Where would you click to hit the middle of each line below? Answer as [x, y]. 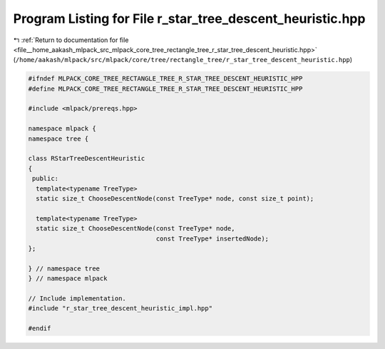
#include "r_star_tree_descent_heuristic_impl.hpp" [120, 308]
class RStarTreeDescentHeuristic [87, 158]
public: [46, 179]
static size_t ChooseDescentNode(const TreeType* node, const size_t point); [175, 199]
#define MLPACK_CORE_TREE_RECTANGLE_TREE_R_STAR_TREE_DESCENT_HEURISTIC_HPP [165, 88]
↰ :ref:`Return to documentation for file [71, 40]
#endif [40, 329]
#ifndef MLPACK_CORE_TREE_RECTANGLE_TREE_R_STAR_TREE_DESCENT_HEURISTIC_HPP [165, 79]
